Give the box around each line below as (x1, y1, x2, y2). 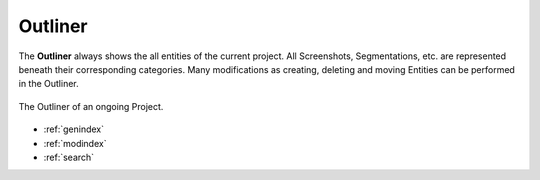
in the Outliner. (18, 78, 79, 90)
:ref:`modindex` (43, 137, 107, 149)
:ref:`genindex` (43, 123, 105, 135)
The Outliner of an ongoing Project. (18, 100, 164, 112)
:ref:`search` (43, 151, 95, 163)
